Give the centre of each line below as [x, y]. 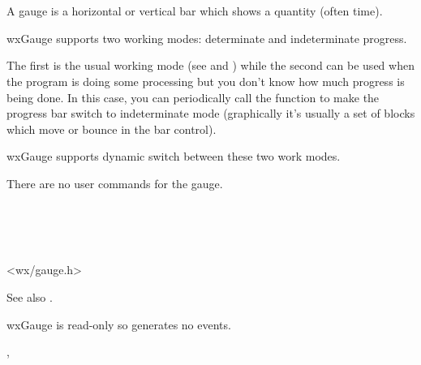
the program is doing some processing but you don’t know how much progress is [206, 81]
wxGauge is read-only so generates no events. [119, 324]
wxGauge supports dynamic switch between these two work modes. [174, 156]
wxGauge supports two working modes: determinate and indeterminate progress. [207, 38]
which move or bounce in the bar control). [112, 129]
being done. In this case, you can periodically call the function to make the [193, 97]
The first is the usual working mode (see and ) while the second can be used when [210, 65]
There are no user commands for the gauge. [115, 183]
